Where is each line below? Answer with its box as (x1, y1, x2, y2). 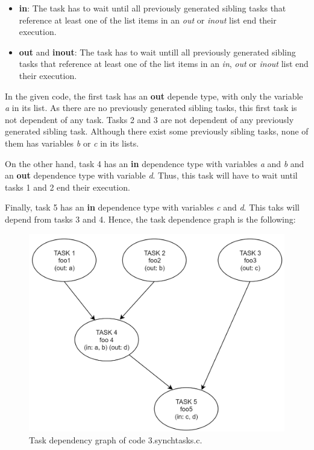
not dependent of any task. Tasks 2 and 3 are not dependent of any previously (5, 113, 294, 125)
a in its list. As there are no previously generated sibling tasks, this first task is (5, 101, 297, 114)
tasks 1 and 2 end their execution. (5, 180, 130, 193)
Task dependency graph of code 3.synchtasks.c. (29, 433, 203, 446)
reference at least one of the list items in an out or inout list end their (19, 13, 277, 26)
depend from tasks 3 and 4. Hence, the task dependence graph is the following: (5, 212, 296, 225)
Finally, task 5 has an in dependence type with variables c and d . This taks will (5, 201, 300, 214)
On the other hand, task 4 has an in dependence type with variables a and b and (5, 157, 304, 170)
